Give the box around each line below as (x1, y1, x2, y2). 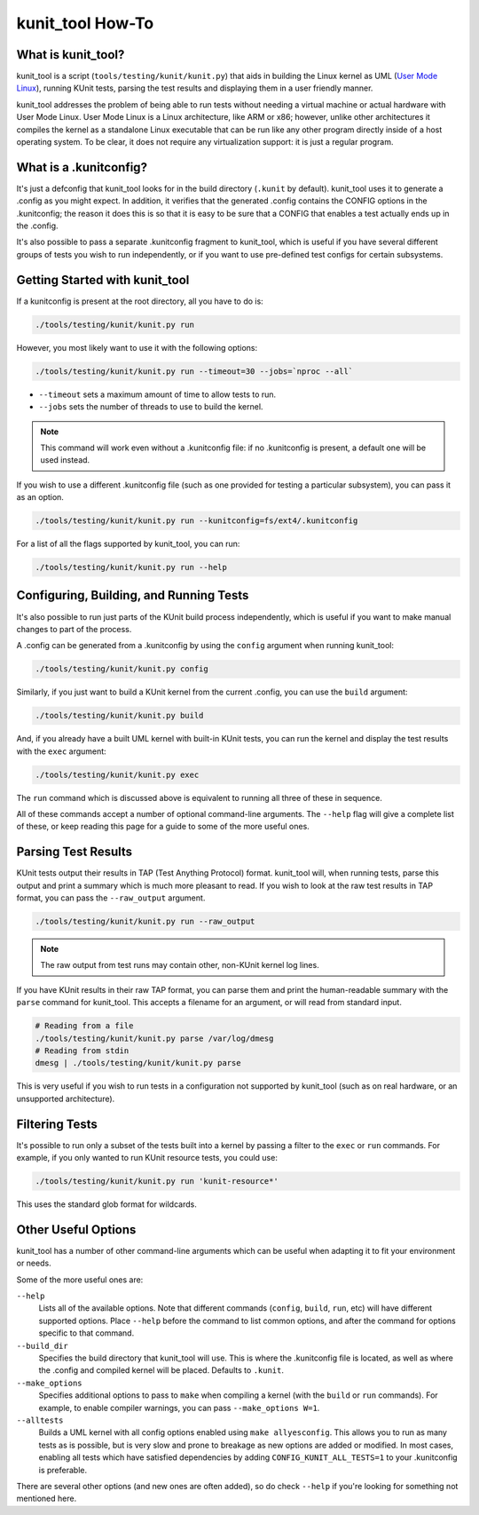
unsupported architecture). (16, 1093, 115, 1104)
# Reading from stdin (35, 1045, 130, 1056)
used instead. (40, 455, 90, 465)
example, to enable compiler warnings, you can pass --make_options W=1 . (38, 1402, 320, 1413)
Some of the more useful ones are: (16, 1274, 144, 1285)
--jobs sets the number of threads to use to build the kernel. (38, 401, 263, 412)
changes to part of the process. (16, 623, 132, 634)
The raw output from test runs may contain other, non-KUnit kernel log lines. (40, 960, 319, 971)
